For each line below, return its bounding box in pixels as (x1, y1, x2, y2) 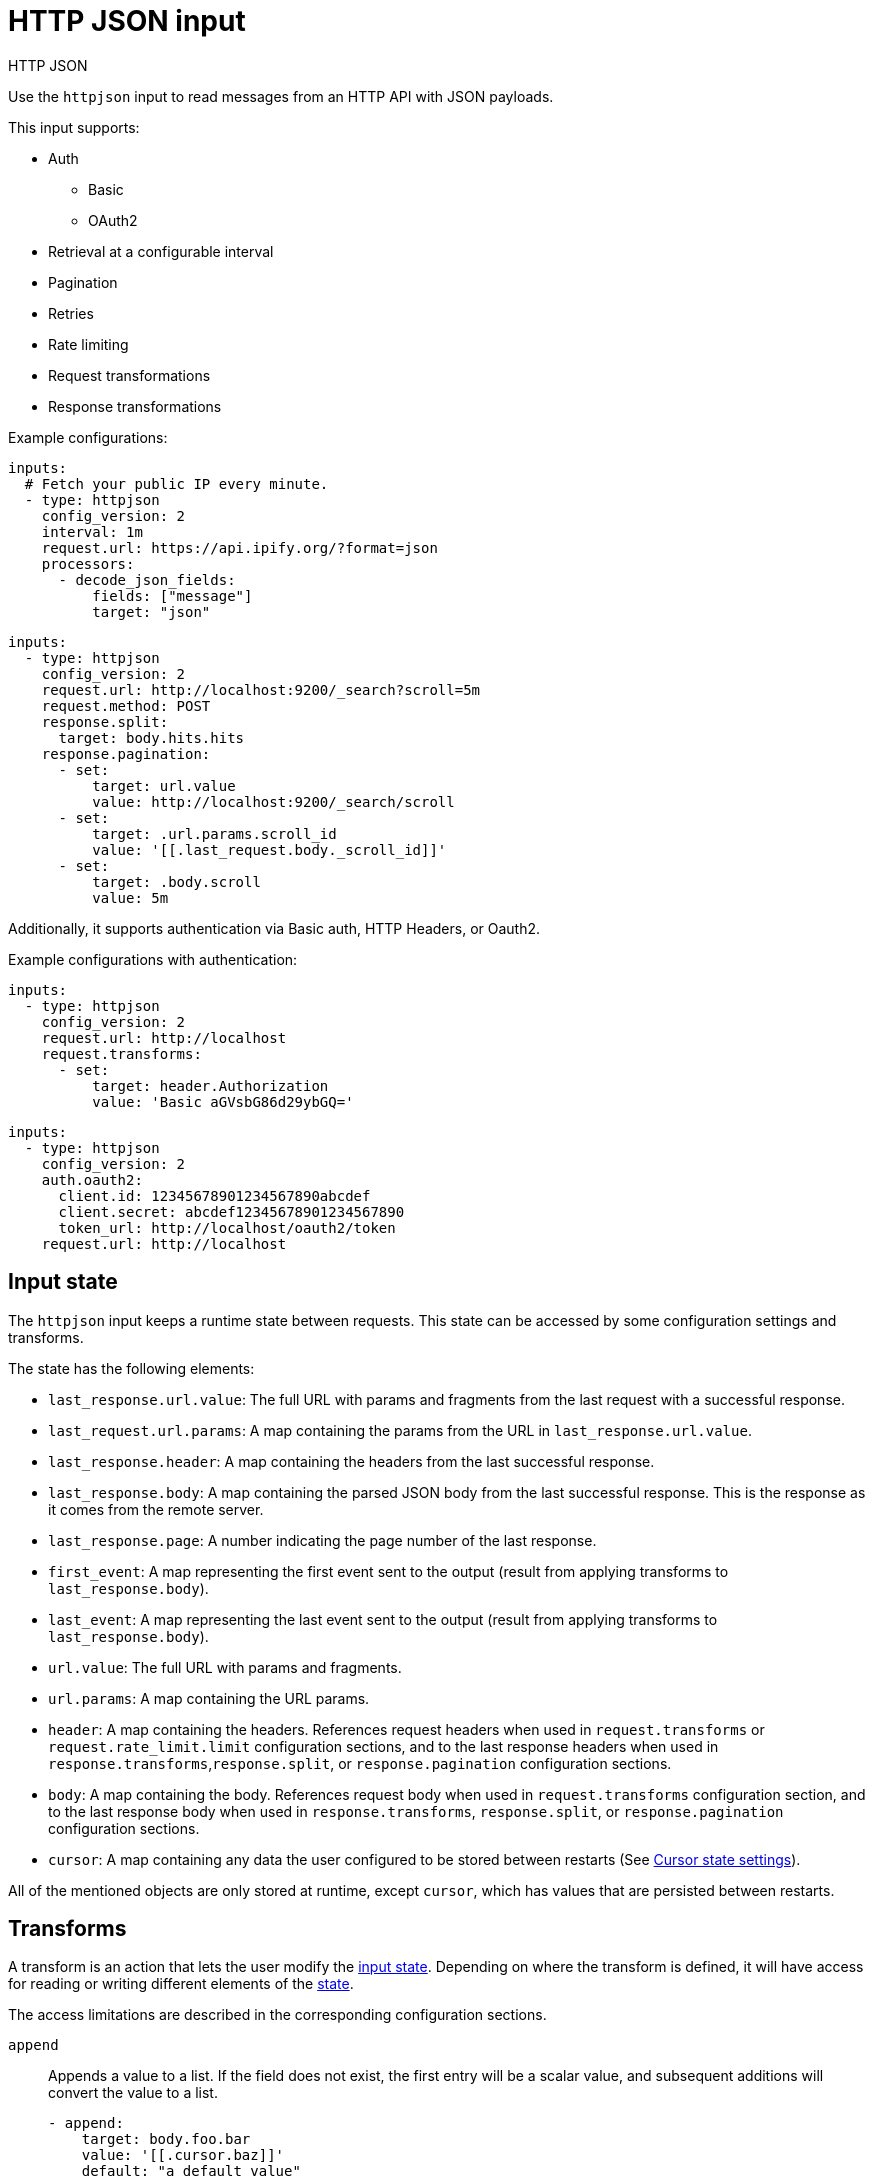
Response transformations (48, 397, 222, 415)
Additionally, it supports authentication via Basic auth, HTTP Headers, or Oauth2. (8, 919, 541, 937)
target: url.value (92, 777, 236, 794)
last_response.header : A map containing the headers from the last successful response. (48, 1452, 655, 1470)
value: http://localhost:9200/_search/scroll (92, 793, 455, 810)
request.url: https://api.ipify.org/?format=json (41, 539, 438, 556)
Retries (48, 304, 94, 322)
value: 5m (92, 889, 169, 906)
